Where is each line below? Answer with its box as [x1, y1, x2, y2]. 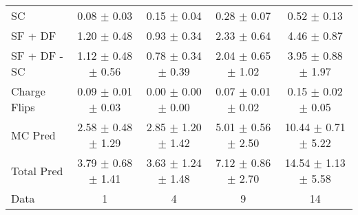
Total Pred [11, 162, 63, 179]
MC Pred [11, 126, 56, 143]
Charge [11, 83, 45, 99]
